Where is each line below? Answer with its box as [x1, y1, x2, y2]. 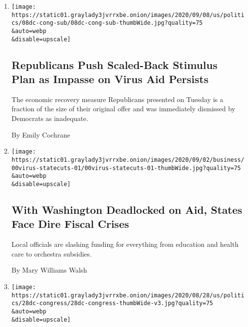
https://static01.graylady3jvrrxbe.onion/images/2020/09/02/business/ [11, 156, 245, 163]
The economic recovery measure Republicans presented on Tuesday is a [11, 94, 224, 104]
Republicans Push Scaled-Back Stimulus [11, 57, 217, 72]
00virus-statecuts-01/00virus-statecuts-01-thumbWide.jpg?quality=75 [11, 164, 241, 172]
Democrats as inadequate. [11, 113, 88, 123]
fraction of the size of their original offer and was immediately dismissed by [11, 103, 235, 114]
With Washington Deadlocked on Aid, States [11, 202, 243, 217]
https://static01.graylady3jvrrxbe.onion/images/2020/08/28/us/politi [11, 292, 245, 299]
